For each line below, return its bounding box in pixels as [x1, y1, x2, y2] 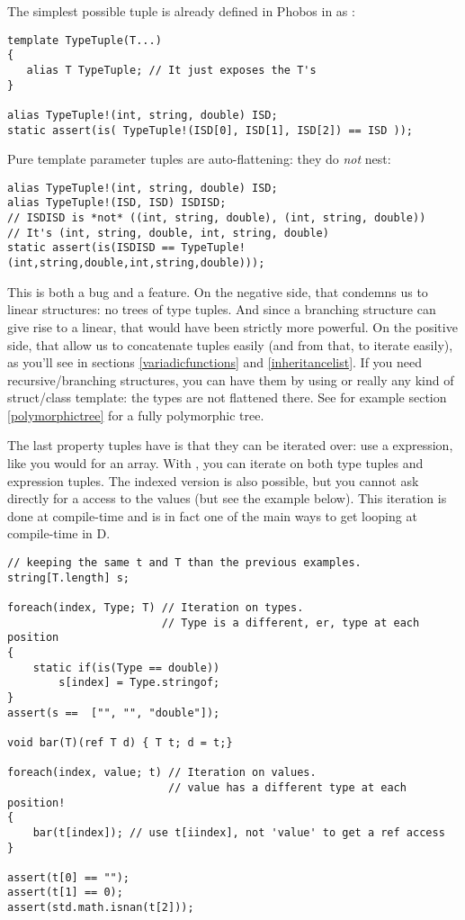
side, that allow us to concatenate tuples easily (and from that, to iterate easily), [7, 335, 453, 354]
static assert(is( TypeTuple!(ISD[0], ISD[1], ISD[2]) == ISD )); [7, 123, 414, 137]
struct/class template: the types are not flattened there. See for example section [7, 388, 447, 407]
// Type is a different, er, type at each [161, 616, 420, 629]
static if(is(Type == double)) [32, 661, 220, 674]
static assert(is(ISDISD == [7, 241, 175, 255]
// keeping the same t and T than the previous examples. [7, 556, 362, 570]
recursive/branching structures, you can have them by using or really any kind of [7, 370, 454, 389]
